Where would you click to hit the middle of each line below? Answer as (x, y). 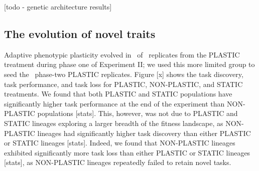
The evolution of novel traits (80, 33)
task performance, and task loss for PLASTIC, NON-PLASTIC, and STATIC (123, 84)
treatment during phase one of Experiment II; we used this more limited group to (129, 64)
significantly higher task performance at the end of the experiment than (114, 103)
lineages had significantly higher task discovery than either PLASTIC (144, 133)
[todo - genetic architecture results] (58, 6)
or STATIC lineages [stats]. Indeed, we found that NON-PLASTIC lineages (120, 143)
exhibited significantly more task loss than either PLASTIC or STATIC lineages (127, 152)
